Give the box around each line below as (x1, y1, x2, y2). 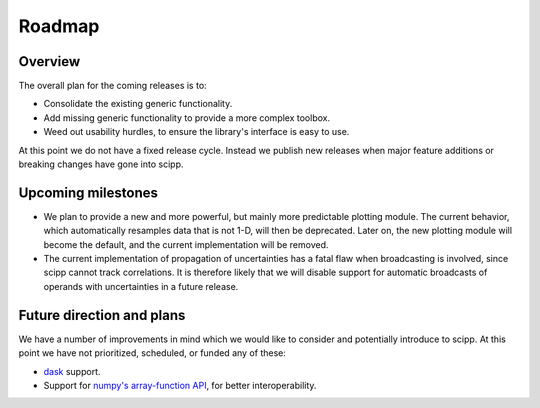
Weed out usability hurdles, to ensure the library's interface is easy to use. (43, 126, 350, 138)
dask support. (43, 365, 101, 377)
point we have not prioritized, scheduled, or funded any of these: (18, 347, 287, 359)
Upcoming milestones (18, 184, 159, 201)
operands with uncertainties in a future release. (43, 280, 239, 292)
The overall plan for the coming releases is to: (18, 80, 207, 92)
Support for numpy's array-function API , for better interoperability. (43, 379, 317, 391)
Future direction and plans (18, 306, 186, 324)
